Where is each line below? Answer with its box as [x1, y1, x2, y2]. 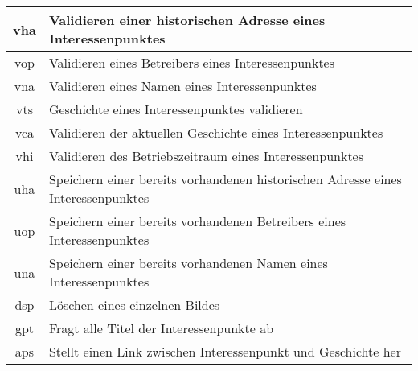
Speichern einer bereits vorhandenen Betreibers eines [48, 212, 346, 230]
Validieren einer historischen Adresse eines [48, 10, 326, 29]
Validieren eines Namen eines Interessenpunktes [48, 76, 317, 95]
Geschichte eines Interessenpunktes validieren [48, 100, 303, 118]
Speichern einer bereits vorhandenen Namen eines [48, 254, 328, 272]
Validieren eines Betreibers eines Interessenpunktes [48, 53, 335, 72]
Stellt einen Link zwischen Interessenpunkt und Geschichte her [48, 342, 401, 361]
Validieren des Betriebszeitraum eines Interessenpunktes [48, 146, 364, 165]
